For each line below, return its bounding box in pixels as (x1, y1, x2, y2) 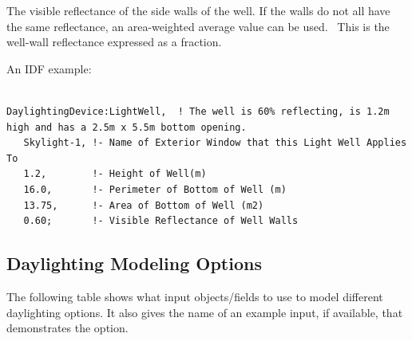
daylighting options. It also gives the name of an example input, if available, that (6, 304, 403, 320)
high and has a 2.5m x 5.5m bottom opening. (6, 121, 247, 133)
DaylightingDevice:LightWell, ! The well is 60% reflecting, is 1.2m (6, 105, 390, 117)
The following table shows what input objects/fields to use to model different (6, 288, 383, 304)
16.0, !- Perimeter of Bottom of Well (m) (23, 183, 287, 195)
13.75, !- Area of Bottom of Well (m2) (23, 199, 264, 211)
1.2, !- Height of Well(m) (23, 168, 207, 180)
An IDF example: (6, 60, 92, 76)
